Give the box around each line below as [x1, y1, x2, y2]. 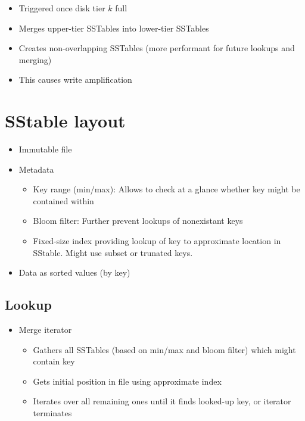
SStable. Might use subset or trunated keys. [33, 246, 193, 258]
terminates [33, 407, 72, 419]
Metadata [18, 163, 54, 175]
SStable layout [5, 108, 126, 133]
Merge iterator [18, 323, 72, 336]
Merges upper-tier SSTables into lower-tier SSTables [18, 21, 209, 34]
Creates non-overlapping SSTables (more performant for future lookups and [18, 42, 295, 54]
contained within [33, 194, 94, 207]
